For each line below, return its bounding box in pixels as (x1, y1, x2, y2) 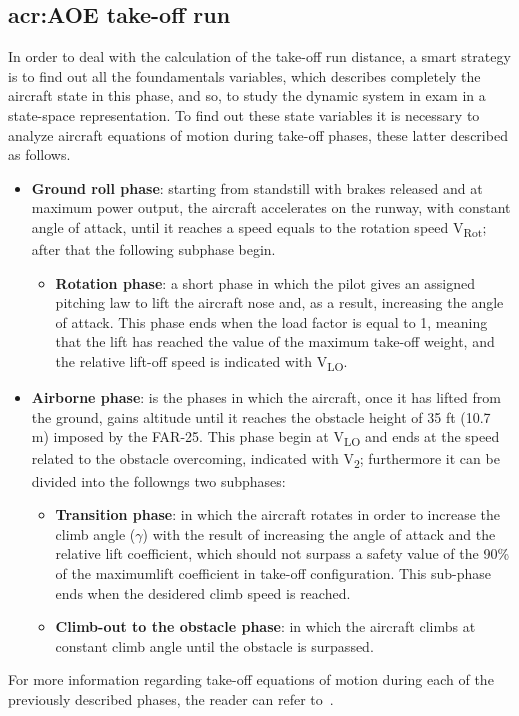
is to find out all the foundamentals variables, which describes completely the (8, 65, 481, 86)
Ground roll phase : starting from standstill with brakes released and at (31, 177, 483, 198)
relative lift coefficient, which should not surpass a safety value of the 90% (55, 543, 510, 564)
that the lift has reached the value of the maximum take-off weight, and (55, 331, 495, 352)
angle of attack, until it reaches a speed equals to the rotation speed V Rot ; (31, 216, 487, 240)
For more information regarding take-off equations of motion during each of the (8, 669, 494, 690)
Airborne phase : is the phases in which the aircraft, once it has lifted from (31, 387, 501, 408)
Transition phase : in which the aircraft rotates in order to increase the (55, 504, 501, 525)
